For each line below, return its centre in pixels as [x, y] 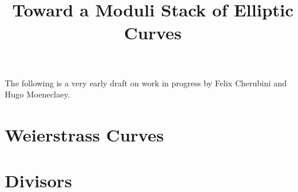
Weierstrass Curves [84, 134]
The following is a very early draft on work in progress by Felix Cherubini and [146, 82]
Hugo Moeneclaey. [37, 94]
